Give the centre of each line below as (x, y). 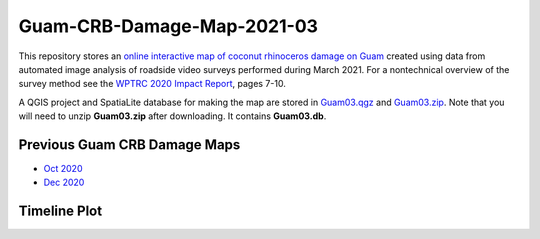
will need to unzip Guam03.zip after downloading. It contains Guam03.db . (172, 116)
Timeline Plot (60, 211)
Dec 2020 (64, 182)
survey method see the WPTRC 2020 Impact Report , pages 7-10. (152, 84)
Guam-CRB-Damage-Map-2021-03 (168, 26)
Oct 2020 (63, 169)
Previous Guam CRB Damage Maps (129, 144)
